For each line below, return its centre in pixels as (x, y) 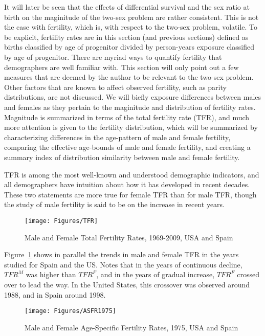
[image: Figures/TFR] (61, 221)
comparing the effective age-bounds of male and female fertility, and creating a (127, 147)
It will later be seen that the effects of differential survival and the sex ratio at (127, 7)
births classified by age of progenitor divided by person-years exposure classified (129, 47)
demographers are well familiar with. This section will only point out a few (122, 67)
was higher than (51, 274)
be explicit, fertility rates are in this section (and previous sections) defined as (126, 37)
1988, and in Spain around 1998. (55, 294)
